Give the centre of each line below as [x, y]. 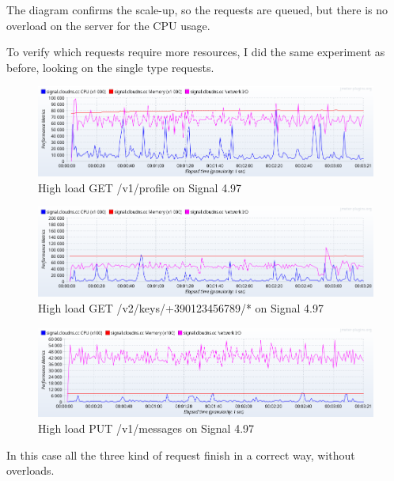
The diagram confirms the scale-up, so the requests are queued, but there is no [197, 9]
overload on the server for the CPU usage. [108, 25]
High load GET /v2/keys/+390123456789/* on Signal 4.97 [181, 307]
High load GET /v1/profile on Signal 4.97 [140, 187]
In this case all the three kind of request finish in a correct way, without [181, 454]
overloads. [30, 470]
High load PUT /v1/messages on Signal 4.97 [146, 428]
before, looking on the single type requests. [110, 67]
